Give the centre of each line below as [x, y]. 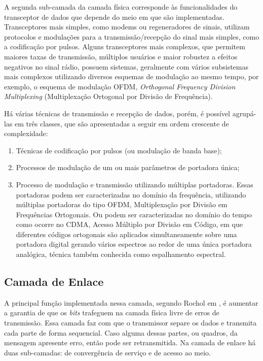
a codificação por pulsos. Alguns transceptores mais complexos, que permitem [125, 46]
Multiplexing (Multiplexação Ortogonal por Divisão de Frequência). [108, 96]
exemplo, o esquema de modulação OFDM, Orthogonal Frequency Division [120, 86]
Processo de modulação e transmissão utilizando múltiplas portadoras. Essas [135, 184]
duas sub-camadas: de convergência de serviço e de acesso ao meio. [108, 352]
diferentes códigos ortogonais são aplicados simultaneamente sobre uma [126, 234]
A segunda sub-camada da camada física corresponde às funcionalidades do [121, 7]
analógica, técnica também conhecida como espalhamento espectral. [121, 254]
